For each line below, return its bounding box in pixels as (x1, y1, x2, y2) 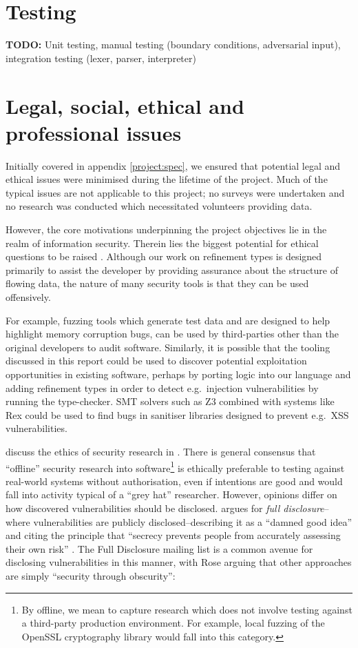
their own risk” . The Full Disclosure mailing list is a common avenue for (6, 541, 313, 556)
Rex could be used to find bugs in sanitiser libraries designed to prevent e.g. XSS (6, 407, 349, 422)
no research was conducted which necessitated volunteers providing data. (6, 199, 313, 213)
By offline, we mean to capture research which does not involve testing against (21, 602, 352, 616)
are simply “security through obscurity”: (6, 568, 176, 582)
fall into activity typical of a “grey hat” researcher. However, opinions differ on (6, 487, 337, 502)
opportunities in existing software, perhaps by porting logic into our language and (6, 366, 351, 381)
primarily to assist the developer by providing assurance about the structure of (6, 262, 338, 277)
